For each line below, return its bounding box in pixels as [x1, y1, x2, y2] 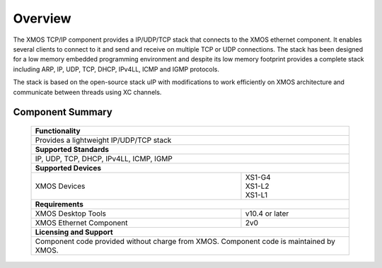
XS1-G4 [245, 172, 272, 182]
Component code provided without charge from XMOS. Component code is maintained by [35, 236, 335, 246]
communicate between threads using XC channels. [13, 88, 162, 96]
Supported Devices [35, 163, 102, 173]
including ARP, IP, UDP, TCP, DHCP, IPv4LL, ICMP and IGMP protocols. [13, 64, 219, 74]
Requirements [35, 199, 84, 209]
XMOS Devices [35, 181, 86, 191]
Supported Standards [35, 144, 110, 154]
